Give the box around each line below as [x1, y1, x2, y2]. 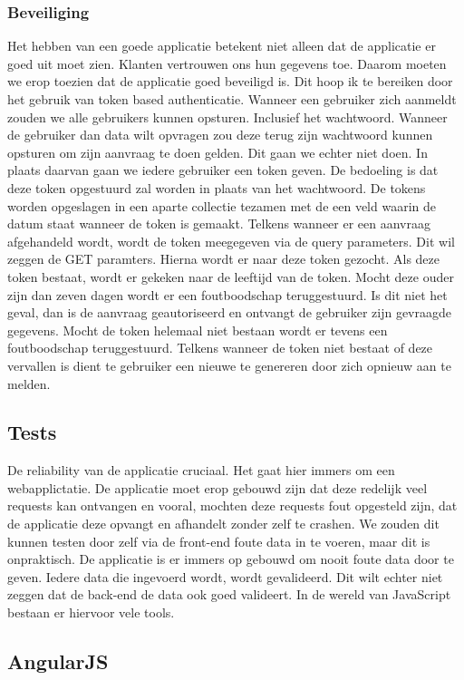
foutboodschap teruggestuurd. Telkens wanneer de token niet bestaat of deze [7, 338, 433, 357]
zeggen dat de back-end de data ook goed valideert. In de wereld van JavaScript [7, 585, 451, 604]
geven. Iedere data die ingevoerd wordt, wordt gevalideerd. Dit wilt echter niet [7, 567, 443, 586]
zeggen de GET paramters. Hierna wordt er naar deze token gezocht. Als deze [7, 249, 440, 268]
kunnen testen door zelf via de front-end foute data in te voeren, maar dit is [7, 531, 430, 550]
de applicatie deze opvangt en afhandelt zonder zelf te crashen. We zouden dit [7, 514, 440, 533]
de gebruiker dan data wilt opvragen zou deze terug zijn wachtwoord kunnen [7, 125, 433, 144]
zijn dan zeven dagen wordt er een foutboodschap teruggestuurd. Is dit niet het [7, 285, 448, 304]
